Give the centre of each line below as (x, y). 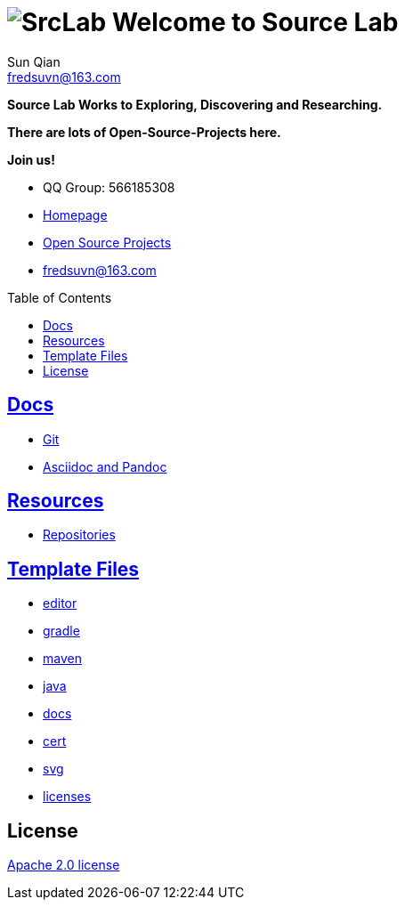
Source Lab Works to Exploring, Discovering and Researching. (195, 104)
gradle (61, 631)
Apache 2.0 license (64, 865)
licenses (67, 797)
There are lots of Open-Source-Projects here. (144, 132)
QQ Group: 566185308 (109, 187)
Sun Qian (34, 61)
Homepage (75, 215)
